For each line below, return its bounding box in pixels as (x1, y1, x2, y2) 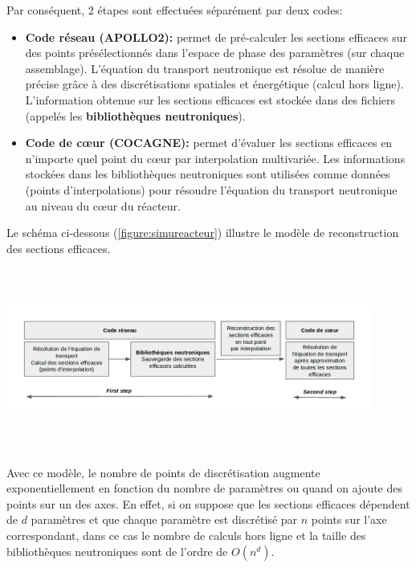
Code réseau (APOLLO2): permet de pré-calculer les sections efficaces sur (25, 28, 408, 45)
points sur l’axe (311, 511, 387, 528)
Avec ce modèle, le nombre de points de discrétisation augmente (6, 464, 320, 480)
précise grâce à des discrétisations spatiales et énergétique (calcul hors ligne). (25, 76, 404, 92)
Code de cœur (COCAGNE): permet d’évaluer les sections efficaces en (25, 134, 393, 151)
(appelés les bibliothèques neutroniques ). (25, 107, 246, 124)
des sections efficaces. (6, 239, 111, 256)
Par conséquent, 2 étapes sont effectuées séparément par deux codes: (6, 2, 343, 18)
